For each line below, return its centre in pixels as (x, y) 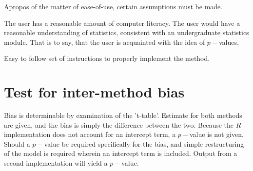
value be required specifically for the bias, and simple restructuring (144, 143)
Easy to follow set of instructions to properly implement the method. (107, 58)
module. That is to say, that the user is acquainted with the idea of (105, 42)
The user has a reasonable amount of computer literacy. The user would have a (122, 23)
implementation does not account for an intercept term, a (90, 134)
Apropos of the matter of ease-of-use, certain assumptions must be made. (113, 6)
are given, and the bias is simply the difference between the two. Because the (119, 124)
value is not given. (216, 134)
